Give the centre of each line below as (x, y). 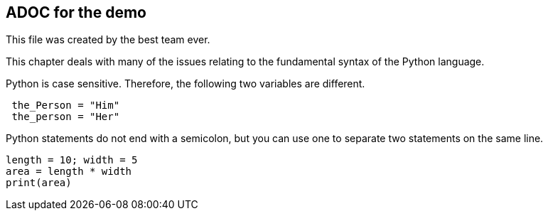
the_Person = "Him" (66, 106)
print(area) (39, 183)
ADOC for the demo (76, 12)
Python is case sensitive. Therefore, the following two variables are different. (186, 84)
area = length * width (69, 172)
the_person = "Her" (66, 117)
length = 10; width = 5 (72, 160)
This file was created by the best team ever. (108, 40)
